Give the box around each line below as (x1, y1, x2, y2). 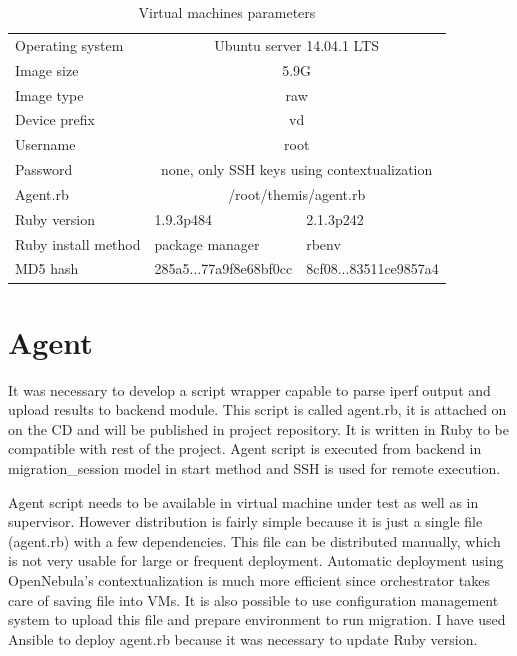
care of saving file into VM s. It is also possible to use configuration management (8, 589, 499, 610)
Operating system (15, 34, 124, 55)
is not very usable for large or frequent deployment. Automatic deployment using (8, 550, 504, 571)
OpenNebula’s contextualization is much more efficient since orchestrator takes (8, 570, 490, 590)
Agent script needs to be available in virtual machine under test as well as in (8, 491, 479, 512)
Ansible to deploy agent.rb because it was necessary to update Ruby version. (8, 628, 478, 649)
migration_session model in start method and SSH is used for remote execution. (8, 458, 501, 479)
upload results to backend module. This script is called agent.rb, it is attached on (8, 399, 507, 420)
